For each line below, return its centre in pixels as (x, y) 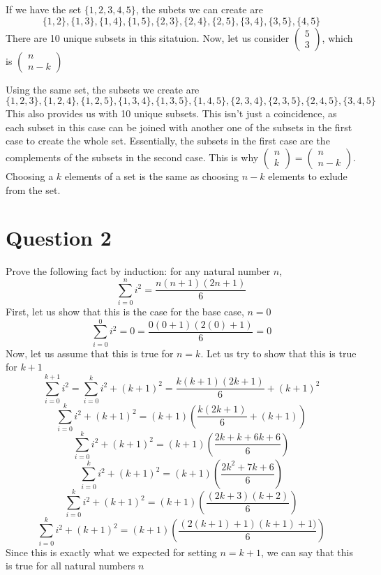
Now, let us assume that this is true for (90, 353)
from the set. (33, 189)
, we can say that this (307, 552)
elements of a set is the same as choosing (152, 176)
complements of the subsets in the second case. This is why (132, 157)
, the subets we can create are (199, 9)
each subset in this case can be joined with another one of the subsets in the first (179, 127)
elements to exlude (308, 176)
